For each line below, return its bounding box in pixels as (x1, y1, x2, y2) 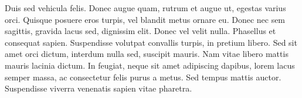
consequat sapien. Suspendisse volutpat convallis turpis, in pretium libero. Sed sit (5, 36, 297, 48)
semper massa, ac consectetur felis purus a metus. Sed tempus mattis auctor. (5, 70, 281, 83)
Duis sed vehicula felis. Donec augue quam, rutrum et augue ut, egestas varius (5, 2, 286, 13)
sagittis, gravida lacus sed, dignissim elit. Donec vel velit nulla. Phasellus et (5, 25, 276, 37)
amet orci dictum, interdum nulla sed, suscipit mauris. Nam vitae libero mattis (5, 48, 289, 60)
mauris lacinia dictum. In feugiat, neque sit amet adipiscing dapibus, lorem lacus (5, 59, 295, 71)
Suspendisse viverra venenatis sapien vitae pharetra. (5, 82, 192, 94)
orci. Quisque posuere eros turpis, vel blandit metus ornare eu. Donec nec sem (5, 13, 286, 25)
